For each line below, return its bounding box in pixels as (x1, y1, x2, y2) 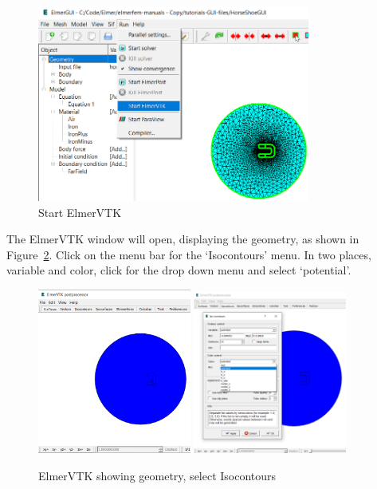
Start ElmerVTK (38, 203, 122, 220)
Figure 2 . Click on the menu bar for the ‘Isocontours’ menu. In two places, (6, 246, 371, 262)
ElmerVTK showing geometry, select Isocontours (38, 467, 277, 483)
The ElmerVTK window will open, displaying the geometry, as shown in (6, 231, 359, 247)
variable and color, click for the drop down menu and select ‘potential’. (6, 262, 351, 278)
